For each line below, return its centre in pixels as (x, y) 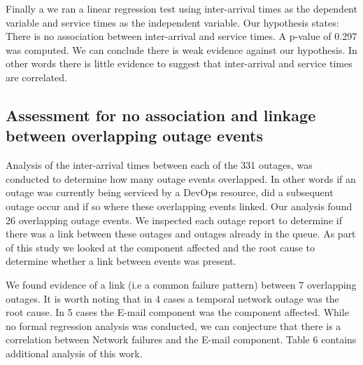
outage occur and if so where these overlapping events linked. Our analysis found (179, 206)
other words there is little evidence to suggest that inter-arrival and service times (179, 63)
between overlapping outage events (134, 136)
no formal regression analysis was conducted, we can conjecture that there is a (173, 325)
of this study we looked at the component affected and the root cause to (161, 247)
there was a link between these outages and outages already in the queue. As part (181, 234)
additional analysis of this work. (74, 353)
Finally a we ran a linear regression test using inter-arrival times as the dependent (181, 8)
